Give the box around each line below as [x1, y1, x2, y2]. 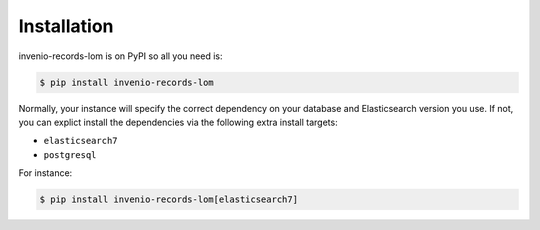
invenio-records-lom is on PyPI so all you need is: [18, 50, 223, 62]
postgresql [43, 149, 97, 160]
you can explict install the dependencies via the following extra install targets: [18, 116, 339, 128]
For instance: [18, 167, 73, 179]
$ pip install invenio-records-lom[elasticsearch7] [39, 194, 299, 205]
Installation [18, 15, 114, 37]
